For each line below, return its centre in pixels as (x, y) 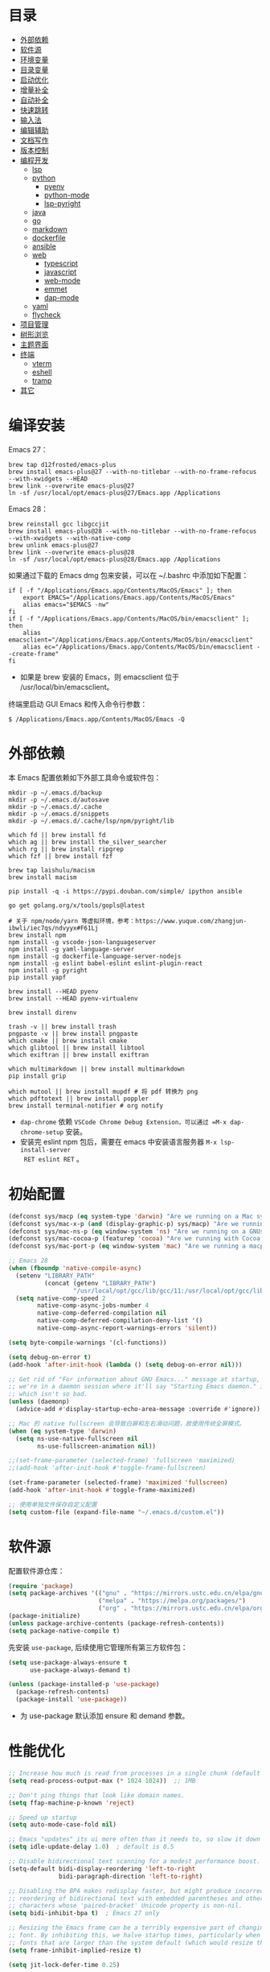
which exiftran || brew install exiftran (79, 1054)
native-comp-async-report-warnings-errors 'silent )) (127, 1328)
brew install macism (43, 877)
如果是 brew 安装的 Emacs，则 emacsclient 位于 (99, 677)
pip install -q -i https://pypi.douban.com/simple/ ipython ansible (125, 891)
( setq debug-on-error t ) (50, 1357)
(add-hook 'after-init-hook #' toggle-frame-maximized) (102, 1490)
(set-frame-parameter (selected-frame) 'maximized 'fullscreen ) (118, 1483)
